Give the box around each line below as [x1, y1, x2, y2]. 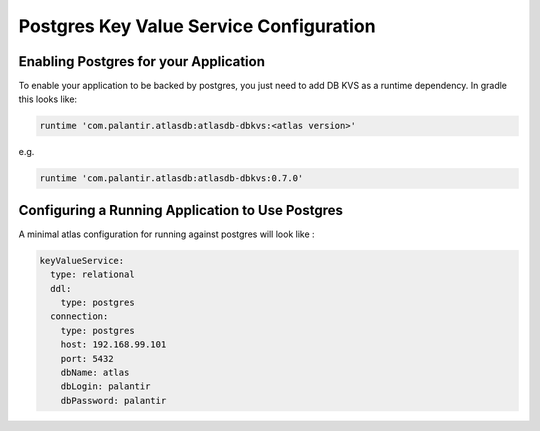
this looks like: [18, 93, 78, 105]
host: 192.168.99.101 [60, 339, 167, 350]
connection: [50, 311, 109, 322]
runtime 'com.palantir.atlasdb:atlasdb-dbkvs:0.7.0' [39, 173, 304, 184]
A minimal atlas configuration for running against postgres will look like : [18, 228, 315, 240]
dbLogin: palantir [60, 381, 151, 392]
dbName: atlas [60, 367, 130, 379]
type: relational [50, 269, 135, 280]
